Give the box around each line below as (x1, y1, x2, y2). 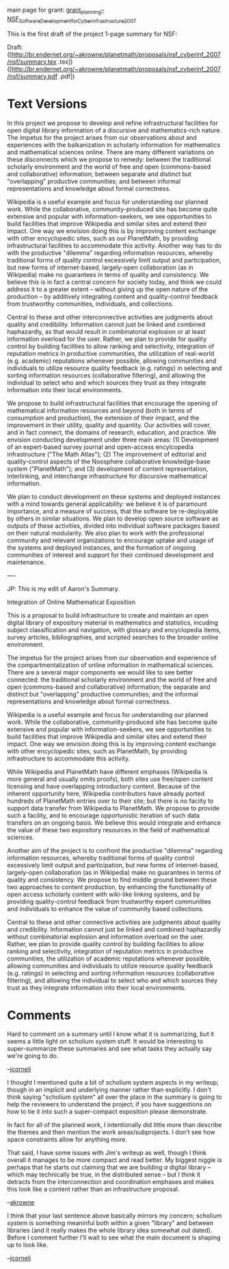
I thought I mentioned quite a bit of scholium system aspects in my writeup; (7, 1078, 219, 1087)
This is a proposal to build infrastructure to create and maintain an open (7, 611, 209, 619)
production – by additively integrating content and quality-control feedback (7, 292, 219, 300)
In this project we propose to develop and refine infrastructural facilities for (7, 119, 219, 127)
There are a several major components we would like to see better (7, 668, 193, 676)
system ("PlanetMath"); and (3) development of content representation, (7, 464, 208, 472)
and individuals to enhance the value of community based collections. (7, 904, 204, 913)
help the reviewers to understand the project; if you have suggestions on (7, 1100, 212, 1109)
